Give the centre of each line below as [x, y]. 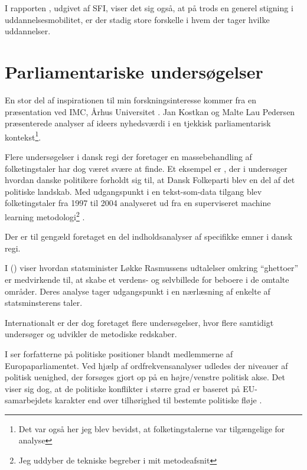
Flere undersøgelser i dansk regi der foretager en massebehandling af [128, 156]
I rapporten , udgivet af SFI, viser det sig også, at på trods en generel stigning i [149, 8]
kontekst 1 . [23, 136]
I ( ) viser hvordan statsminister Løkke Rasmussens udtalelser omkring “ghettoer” [152, 268]
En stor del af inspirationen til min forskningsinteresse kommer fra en [130, 99]
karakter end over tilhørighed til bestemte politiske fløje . [158, 400]
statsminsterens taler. [44, 303]
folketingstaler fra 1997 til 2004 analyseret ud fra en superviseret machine [138, 203]
